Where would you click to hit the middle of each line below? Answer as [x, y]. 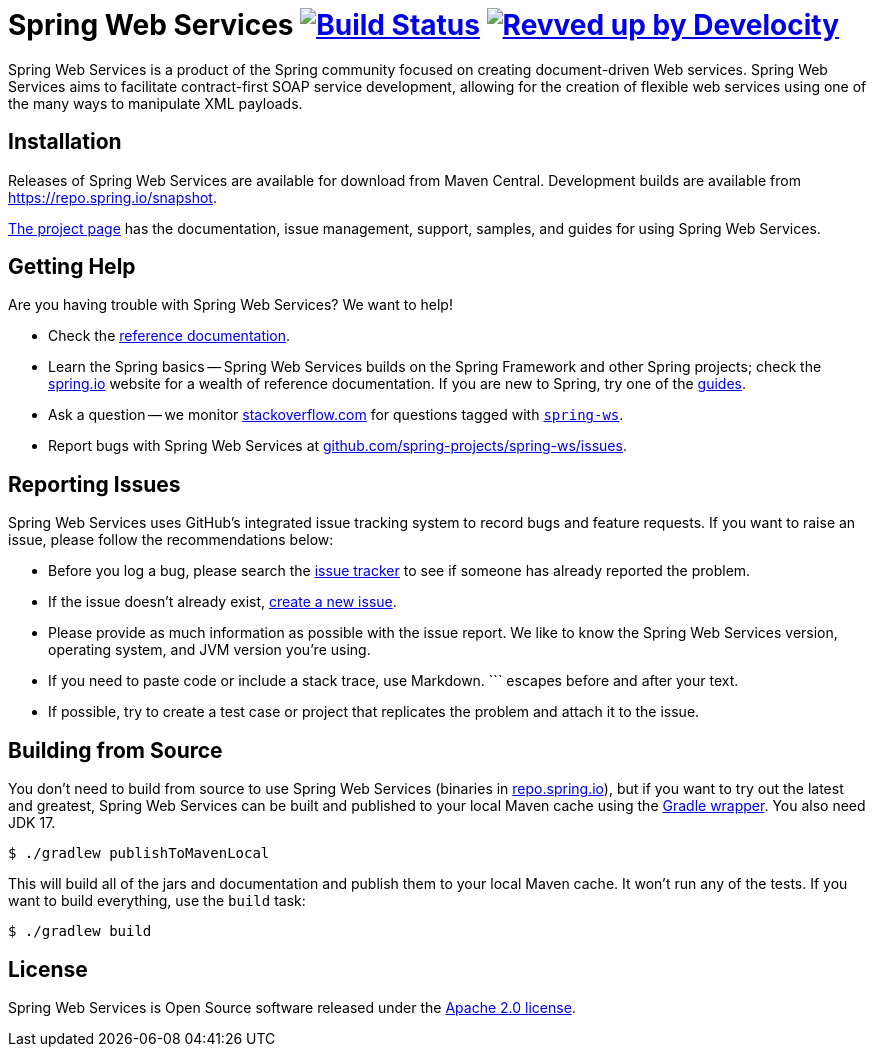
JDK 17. [32, 823]
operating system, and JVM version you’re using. [209, 650]
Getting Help [72, 267]
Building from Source [115, 750]
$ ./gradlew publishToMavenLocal [139, 853]
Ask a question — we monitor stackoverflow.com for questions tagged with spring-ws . [336, 415]
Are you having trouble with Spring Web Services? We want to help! [230, 305]
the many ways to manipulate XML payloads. [155, 103]
